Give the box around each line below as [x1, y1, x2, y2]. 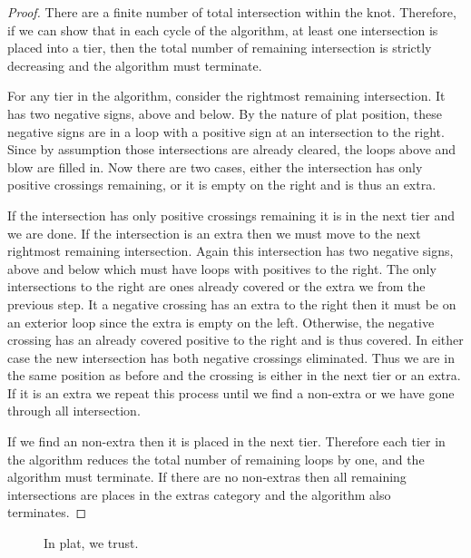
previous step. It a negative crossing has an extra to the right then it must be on [7, 294, 456, 313]
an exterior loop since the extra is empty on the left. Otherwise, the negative [7, 312, 435, 331]
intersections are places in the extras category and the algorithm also [7, 485, 391, 504]
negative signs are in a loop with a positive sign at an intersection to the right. [7, 122, 445, 141]
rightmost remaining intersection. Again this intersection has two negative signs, [7, 241, 454, 260]
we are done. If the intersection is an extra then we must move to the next [7, 223, 421, 242]
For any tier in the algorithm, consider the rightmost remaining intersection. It [7, 86, 446, 105]
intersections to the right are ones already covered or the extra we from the [7, 277, 426, 296]
